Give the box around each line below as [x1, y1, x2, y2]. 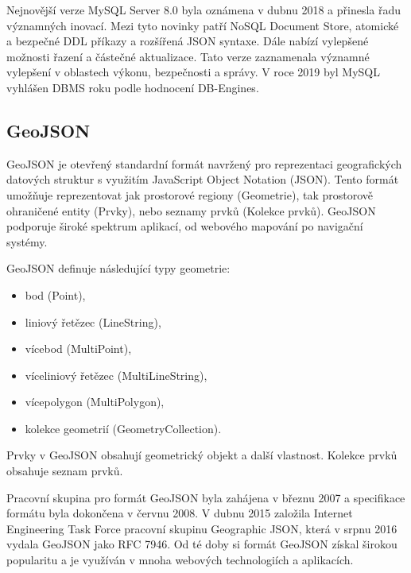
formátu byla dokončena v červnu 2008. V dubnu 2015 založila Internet [6, 505, 353, 521]
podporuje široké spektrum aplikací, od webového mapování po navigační [6, 218, 363, 234]
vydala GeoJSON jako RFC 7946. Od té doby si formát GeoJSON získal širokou [6, 536, 397, 552]
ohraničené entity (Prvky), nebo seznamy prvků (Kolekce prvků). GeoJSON [6, 202, 376, 219]
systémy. [6, 233, 48, 250]
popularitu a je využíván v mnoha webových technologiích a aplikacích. [6, 552, 354, 568]
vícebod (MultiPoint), [25, 340, 132, 357]
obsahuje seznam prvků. [6, 463, 123, 479]
